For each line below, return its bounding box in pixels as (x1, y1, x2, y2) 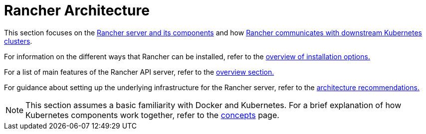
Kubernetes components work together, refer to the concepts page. (25, 110, 279, 120)
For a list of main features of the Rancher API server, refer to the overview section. (4, 67, 274, 76)
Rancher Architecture (4, 2, 150, 19)
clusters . (4, 36, 32, 45)
